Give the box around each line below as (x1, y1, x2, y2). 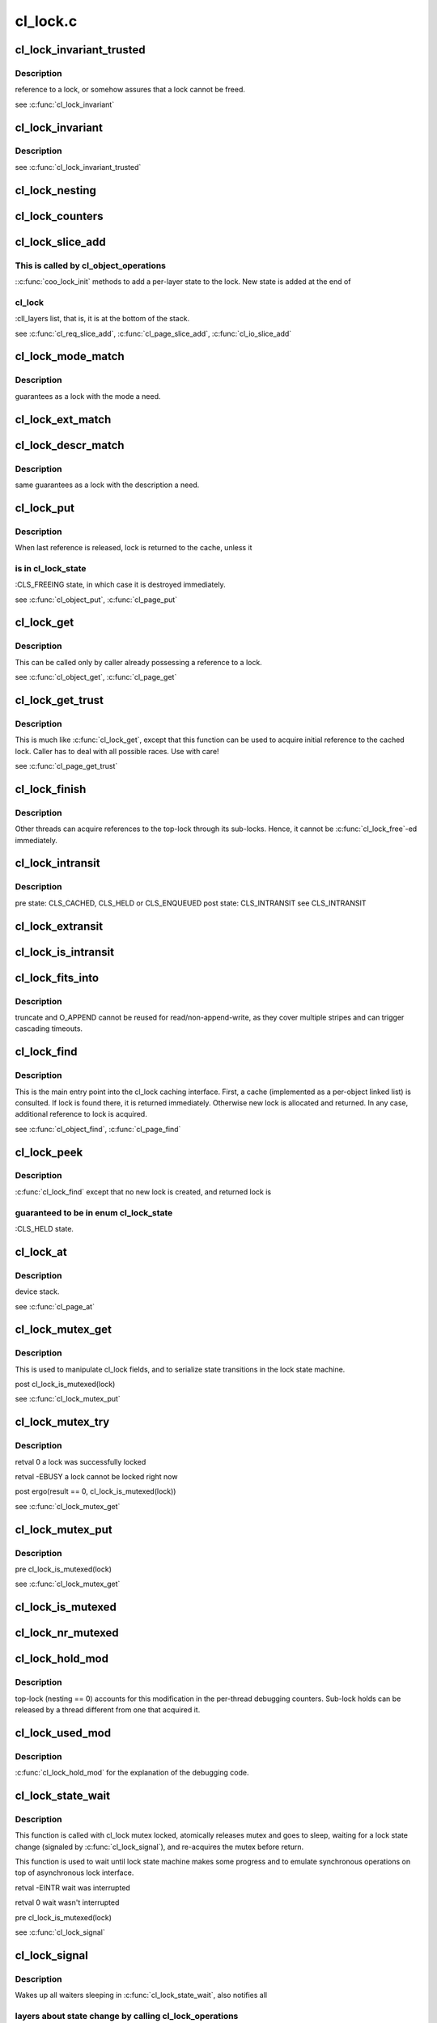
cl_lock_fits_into (15, 971, 100, 985)
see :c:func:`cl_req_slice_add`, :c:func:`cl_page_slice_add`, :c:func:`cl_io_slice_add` (15, 329, 292, 338)
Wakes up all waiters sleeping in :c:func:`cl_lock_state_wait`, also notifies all (15, 1991, 267, 2000)
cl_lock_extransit (15, 919, 104, 933)
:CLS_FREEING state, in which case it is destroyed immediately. (15, 579, 226, 590)
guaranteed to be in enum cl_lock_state (15, 1207, 173, 1218)
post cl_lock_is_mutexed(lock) (15, 1380, 116, 1389)
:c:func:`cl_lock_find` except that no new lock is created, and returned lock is (15, 1186, 271, 1197)
